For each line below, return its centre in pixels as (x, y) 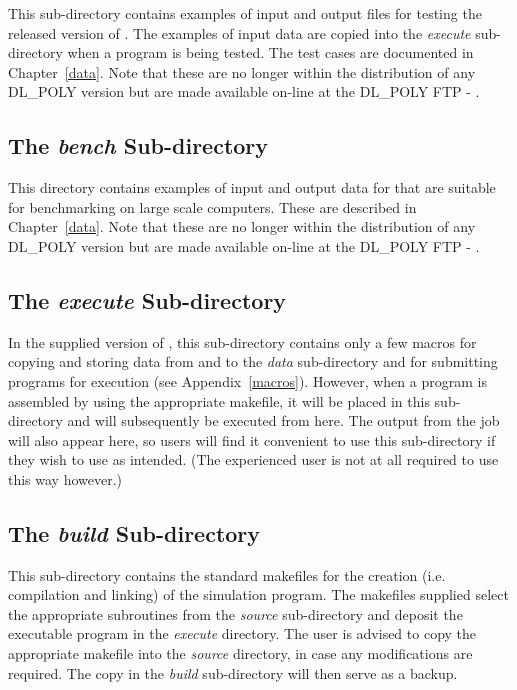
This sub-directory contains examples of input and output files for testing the (245, 13)
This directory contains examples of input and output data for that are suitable (252, 187)
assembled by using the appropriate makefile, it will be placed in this (219, 400)
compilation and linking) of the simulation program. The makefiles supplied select (258, 594)
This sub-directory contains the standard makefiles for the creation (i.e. (227, 574)
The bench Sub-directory (138, 145)
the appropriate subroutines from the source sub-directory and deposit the (235, 613)
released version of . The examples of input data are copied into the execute (239, 32)
